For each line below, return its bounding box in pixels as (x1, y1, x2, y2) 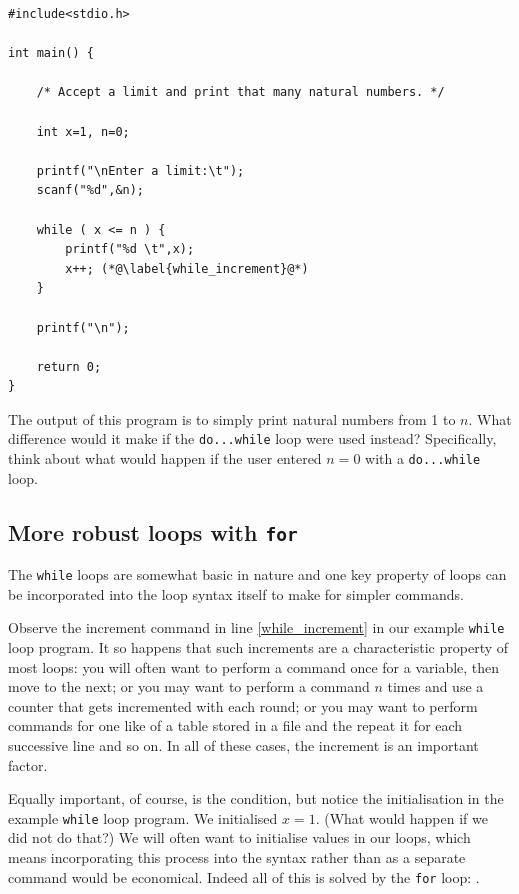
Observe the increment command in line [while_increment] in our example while (8, 617, 505, 638)
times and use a (387, 676, 484, 697)
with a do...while (365, 448, 481, 469)
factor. (8, 754, 48, 775)
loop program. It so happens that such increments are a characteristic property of (8, 637, 509, 658)
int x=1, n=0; (36, 124, 130, 139)
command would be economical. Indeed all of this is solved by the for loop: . (8, 866, 480, 887)
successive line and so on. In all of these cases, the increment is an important (8, 735, 479, 756)
